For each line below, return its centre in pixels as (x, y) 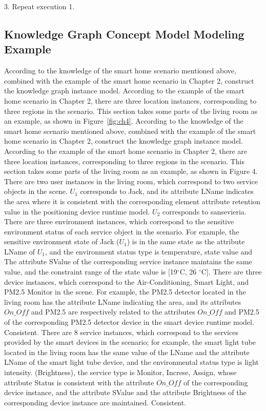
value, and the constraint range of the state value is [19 (91, 272)
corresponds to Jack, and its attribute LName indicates (167, 191)
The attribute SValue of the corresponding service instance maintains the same (128, 261)
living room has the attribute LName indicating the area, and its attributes (123, 301)
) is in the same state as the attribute (186, 241)
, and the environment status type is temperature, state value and (149, 251)
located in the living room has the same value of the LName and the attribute (127, 352)
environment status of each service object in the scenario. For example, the (122, 231)
